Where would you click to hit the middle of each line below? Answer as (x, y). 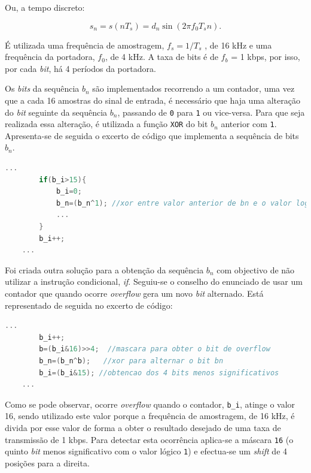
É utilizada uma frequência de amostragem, (85, 45)
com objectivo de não (256, 269)
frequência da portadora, (50, 57)
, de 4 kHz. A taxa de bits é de (161, 57)
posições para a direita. (47, 463)
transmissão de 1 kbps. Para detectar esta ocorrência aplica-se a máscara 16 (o (149, 439)
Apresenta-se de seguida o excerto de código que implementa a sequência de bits (152, 135)
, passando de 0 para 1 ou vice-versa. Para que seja (211, 112)
